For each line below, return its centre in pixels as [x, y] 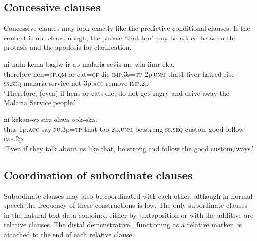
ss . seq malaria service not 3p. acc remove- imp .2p [77, 83]
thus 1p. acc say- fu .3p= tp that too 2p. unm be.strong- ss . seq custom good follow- [125, 129]
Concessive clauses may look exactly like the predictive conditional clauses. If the [127, 28]
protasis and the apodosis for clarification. [68, 47]
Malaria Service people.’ [40, 102]
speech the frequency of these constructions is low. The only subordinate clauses [126, 205]
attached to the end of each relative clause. [69, 234]
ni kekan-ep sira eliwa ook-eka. [51, 119]
